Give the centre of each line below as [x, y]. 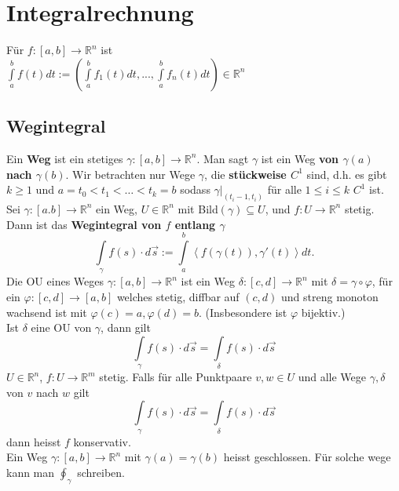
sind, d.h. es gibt [347, 174]
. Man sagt [223, 158]
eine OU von [61, 327]
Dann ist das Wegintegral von [84, 224]
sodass [195, 189]
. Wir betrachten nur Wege [130, 174]
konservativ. [102, 441]
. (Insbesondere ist [243, 312]
